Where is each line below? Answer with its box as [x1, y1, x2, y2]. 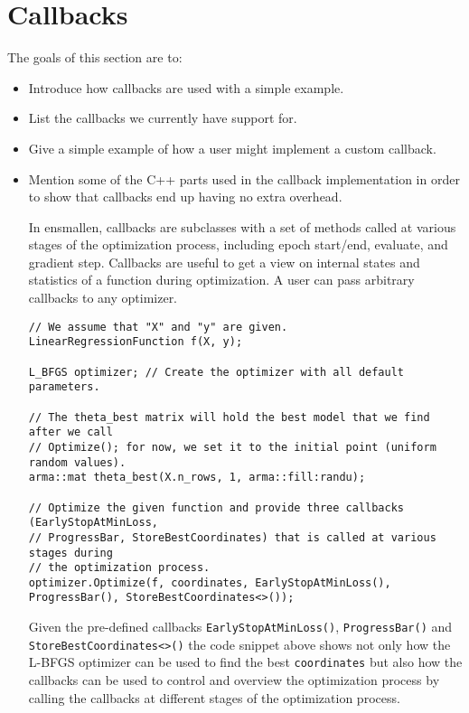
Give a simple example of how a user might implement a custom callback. [28, 138, 436, 157]
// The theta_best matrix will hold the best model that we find [28, 410, 430, 424]
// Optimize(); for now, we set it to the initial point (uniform [28, 440, 436, 454]
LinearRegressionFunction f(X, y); [28, 335, 243, 349]
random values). [28, 455, 127, 469]
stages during [28, 546, 113, 559]
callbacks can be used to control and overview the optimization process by [28, 671, 440, 690]
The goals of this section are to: [7, 48, 183, 67]
